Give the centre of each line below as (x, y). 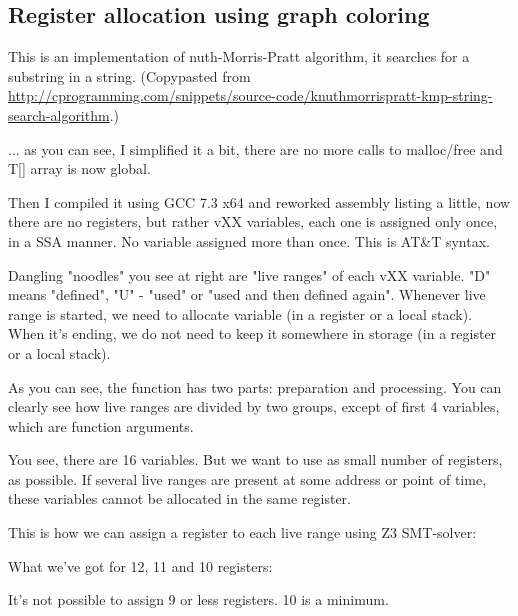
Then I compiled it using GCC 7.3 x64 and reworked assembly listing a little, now (259, 201)
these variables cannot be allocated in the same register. (179, 498)
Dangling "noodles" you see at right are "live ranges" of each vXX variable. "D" (249, 274)
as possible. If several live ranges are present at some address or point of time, (247, 478)
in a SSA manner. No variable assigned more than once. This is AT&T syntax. (249, 240)
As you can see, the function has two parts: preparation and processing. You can (255, 386)
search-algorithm (59, 114)
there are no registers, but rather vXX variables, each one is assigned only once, (253, 221)
